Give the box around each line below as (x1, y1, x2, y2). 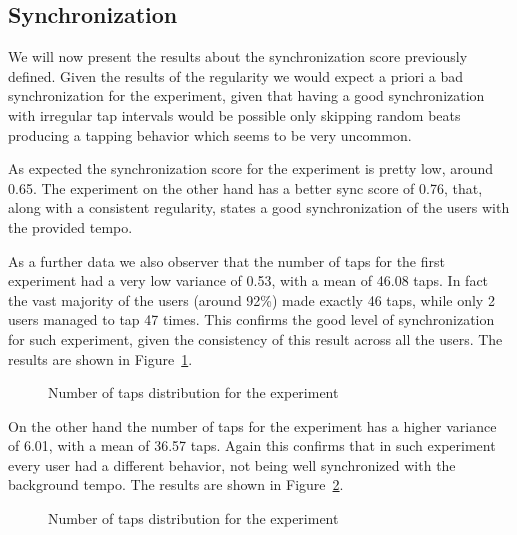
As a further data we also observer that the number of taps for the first (8, 250, 445, 271)
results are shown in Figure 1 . (8, 348, 193, 369)
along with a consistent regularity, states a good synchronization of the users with (8, 197, 510, 218)
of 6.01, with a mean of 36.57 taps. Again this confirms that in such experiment (8, 435, 496, 456)
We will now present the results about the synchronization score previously (8, 46, 468, 67)
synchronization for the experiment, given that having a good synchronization (8, 85, 485, 106)
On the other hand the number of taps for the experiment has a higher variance (8, 415, 497, 436)
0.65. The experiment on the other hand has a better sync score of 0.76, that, (8, 177, 483, 198)
